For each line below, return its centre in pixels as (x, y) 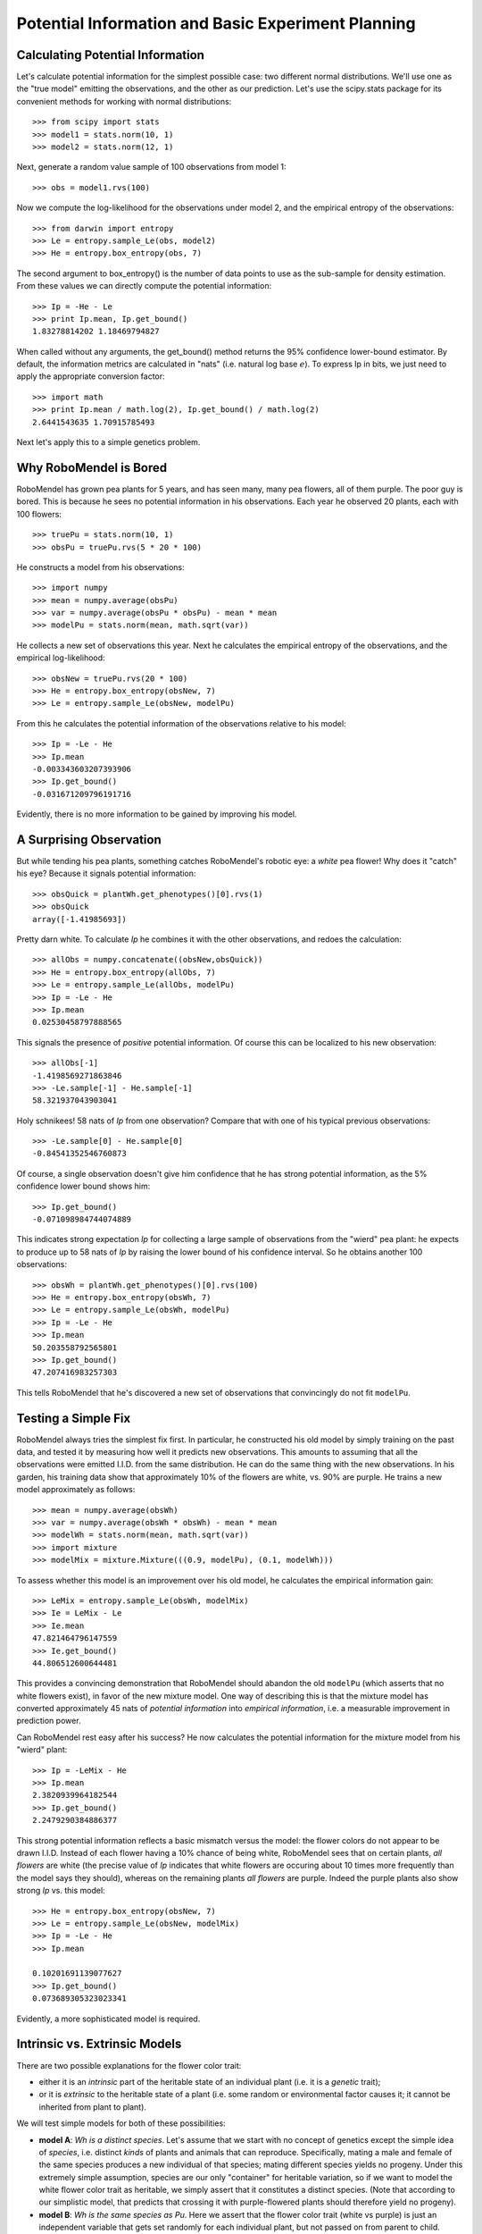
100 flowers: (39, 514)
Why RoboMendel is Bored (92, 468)
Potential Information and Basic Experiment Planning (216, 23)
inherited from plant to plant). (93, 2107)
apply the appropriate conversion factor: (91, 376)
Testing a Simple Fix (74, 1418)
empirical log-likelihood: (61, 658)
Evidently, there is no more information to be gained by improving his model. (157, 814)
